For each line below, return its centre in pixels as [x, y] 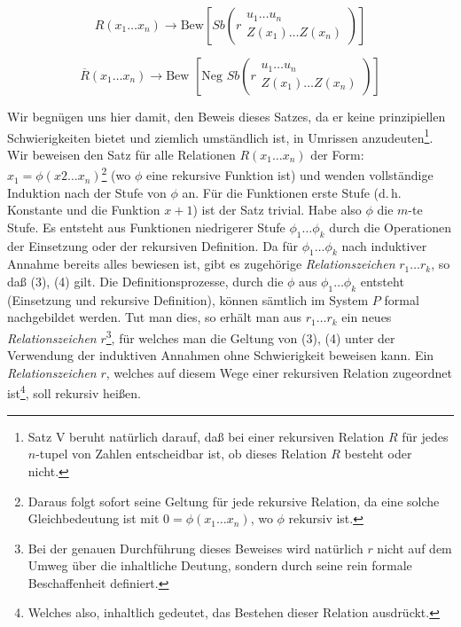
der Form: [337, 154]
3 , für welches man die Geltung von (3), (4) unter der [250, 337]
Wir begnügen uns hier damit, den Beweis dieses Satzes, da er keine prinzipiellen [227, 116]
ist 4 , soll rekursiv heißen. [74, 392]
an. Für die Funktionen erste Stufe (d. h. [292, 192]
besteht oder [378, 454]
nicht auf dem [414, 548]
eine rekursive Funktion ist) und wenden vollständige [289, 175]
